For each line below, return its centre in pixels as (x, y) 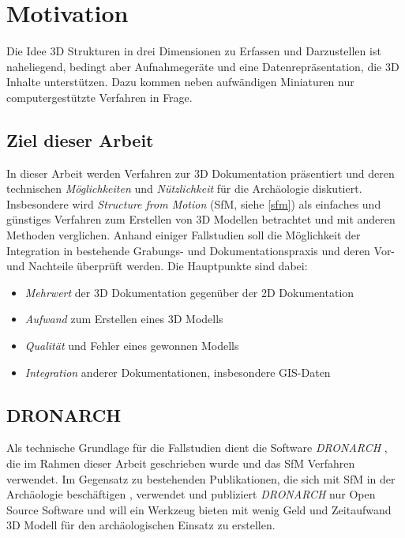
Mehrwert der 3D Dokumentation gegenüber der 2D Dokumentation (189, 292)
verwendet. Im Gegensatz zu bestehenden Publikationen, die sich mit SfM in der (201, 478)
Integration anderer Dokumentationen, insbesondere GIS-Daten (178, 372)
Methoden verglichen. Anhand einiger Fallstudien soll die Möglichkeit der (184, 235)
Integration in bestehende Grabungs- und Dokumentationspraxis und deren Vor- (201, 250)
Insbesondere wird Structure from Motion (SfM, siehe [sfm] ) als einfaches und (194, 203)
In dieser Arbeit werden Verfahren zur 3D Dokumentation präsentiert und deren (201, 173)
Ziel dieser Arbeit (80, 139)
